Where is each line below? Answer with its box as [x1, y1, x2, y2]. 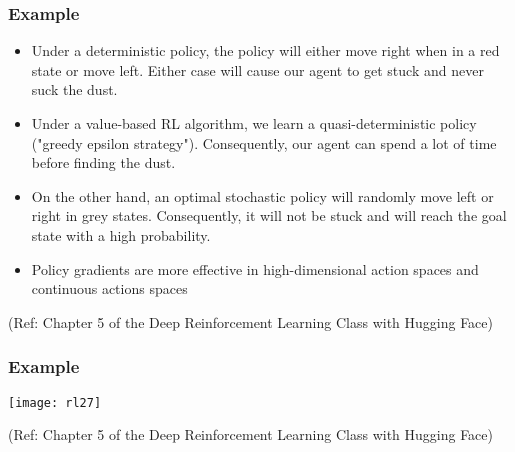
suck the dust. [31, 79, 118, 100]
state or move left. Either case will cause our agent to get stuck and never [31, 59, 484, 80]
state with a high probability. [31, 224, 211, 245]
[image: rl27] [8, 395, 102, 410]
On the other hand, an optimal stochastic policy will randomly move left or [31, 185, 494, 206]
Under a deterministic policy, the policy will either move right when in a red [31, 40, 500, 61]
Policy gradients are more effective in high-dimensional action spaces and [31, 258, 479, 279]
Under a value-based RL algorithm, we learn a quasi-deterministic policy [31, 113, 477, 133]
